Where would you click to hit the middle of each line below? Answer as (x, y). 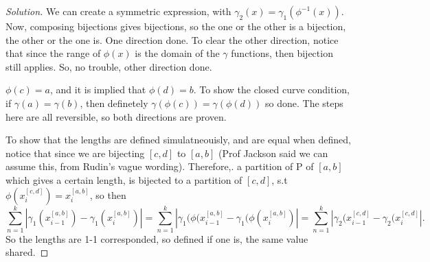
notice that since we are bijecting (75, 153)
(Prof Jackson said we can (273, 153)
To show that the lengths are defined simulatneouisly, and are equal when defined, (178, 140)
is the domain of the (177, 53)
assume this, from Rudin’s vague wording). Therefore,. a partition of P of (160, 166)
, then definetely (114, 103)
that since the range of (53, 53)
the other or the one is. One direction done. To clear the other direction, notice (172, 39)
